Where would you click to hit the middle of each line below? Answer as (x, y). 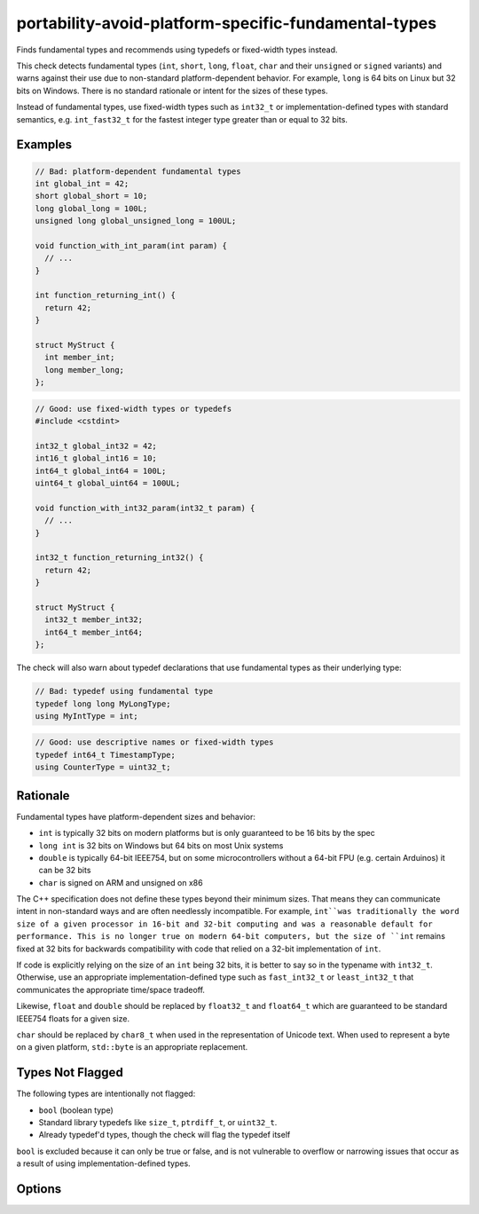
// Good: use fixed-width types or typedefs (133, 409)
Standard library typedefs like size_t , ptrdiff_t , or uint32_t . (158, 1123)
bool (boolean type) (76, 1110)
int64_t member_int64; (94, 632)
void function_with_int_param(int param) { (131, 245)
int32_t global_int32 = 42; (96, 445)
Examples (44, 145)
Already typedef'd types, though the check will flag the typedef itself (165, 1135)
